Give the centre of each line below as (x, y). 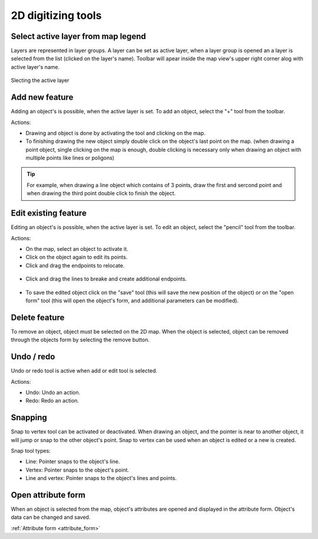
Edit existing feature (49, 213)
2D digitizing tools (56, 15)
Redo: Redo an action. (52, 401)
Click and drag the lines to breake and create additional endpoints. (106, 279)
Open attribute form (48, 495)
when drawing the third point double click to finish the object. (101, 193)
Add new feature (42, 97)
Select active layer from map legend (79, 36)
